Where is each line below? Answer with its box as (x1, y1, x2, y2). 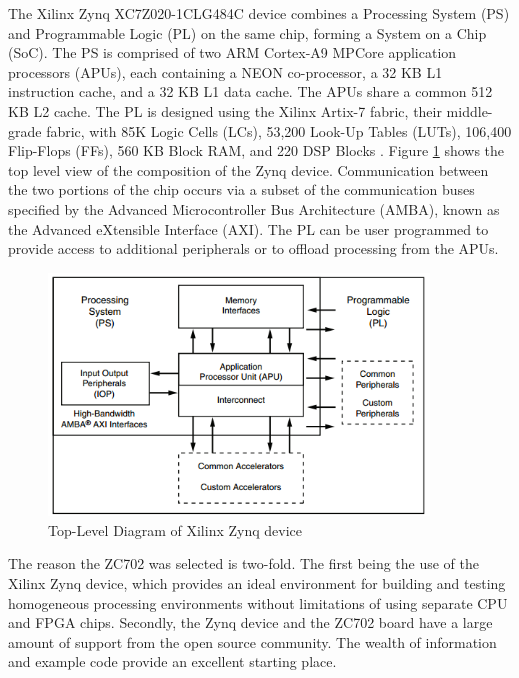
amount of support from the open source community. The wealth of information (8, 631, 497, 652)
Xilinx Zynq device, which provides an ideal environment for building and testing (8, 573, 506, 594)
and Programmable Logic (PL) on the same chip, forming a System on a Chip (8, 22, 487, 43)
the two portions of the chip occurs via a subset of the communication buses (8, 179, 475, 200)
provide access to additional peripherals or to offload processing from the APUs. (8, 238, 499, 259)
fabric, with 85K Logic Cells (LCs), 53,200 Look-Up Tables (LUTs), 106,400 (46, 120, 512, 141)
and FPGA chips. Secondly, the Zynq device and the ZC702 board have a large (8, 612, 493, 633)
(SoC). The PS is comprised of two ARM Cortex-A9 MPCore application (8, 42, 457, 63)
